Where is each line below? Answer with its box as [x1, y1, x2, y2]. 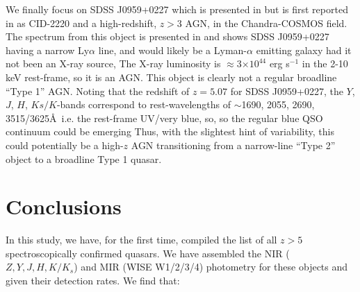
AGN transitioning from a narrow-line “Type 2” [131, 137, 336, 152]
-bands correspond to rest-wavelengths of [56, 97, 231, 112]
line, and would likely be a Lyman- [98, 42, 247, 57]
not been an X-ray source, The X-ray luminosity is [6, 56, 221, 71]
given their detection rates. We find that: [6, 273, 180, 288]
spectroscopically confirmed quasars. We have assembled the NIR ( [6, 246, 290, 260]
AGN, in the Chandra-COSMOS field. [185, 15, 347, 30]
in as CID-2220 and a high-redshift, [6, 15, 157, 30]
